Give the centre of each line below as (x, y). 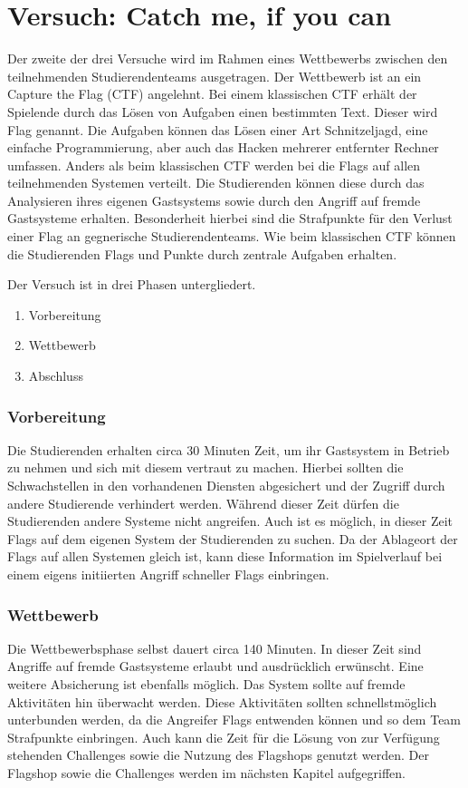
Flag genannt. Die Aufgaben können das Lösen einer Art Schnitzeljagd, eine (218, 129)
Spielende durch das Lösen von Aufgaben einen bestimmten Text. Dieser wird (223, 111)
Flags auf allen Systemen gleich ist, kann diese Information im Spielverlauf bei (225, 556)
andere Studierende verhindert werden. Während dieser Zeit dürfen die (203, 503)
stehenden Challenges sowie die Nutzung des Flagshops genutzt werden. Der (219, 755)
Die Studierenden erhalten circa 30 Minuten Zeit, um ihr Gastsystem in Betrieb (229, 449)
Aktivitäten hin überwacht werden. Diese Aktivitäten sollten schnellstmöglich (222, 701)
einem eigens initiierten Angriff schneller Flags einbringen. (168, 574)
